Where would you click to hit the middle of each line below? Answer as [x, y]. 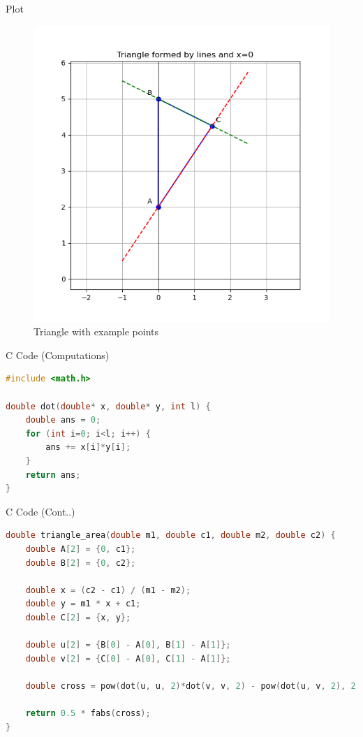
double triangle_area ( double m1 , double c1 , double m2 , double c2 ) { [171, 535]
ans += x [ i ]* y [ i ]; [88, 447]
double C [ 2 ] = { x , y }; [78, 617]
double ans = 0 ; [63, 420]
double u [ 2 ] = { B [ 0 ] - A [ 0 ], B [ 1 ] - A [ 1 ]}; [128, 645]
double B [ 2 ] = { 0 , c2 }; [81, 563]
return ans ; [53, 475]
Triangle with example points [96, 331]
